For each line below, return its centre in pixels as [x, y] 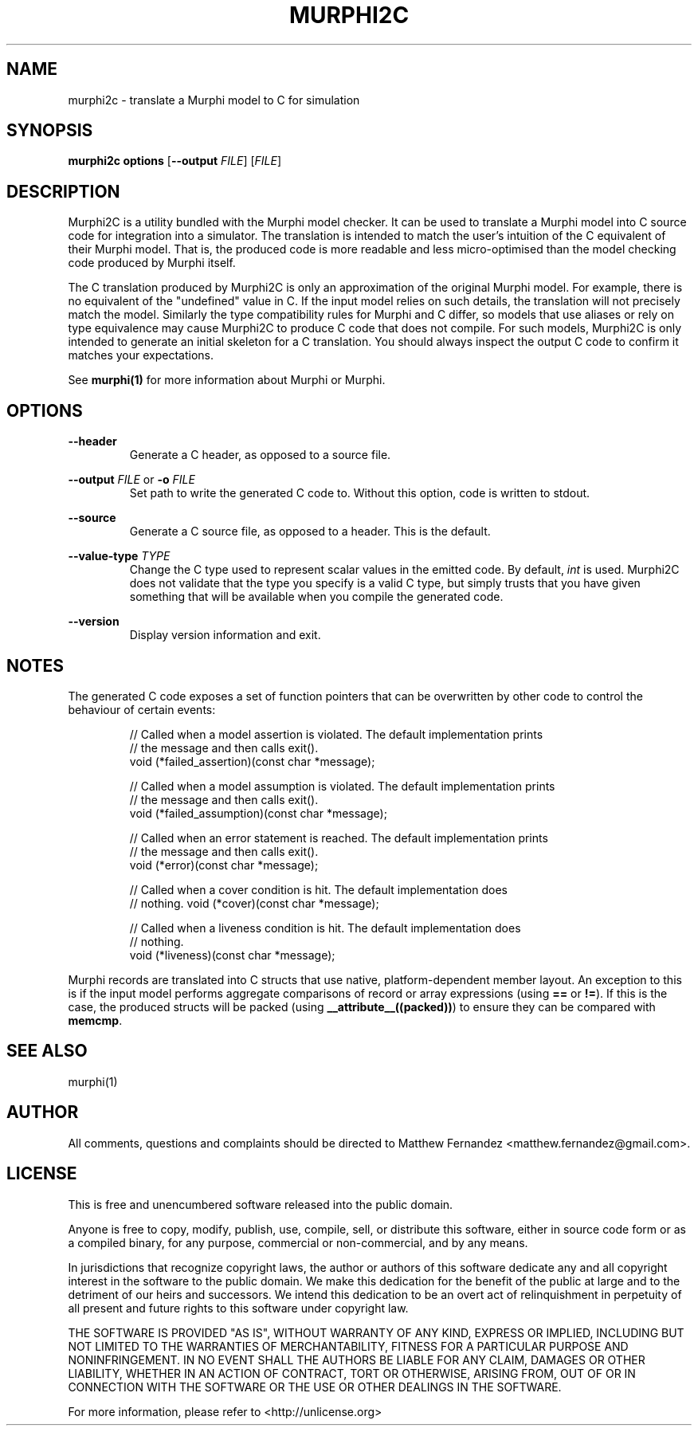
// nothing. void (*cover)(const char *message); [254, 903]
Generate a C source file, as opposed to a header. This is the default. [310, 532]
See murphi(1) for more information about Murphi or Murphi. [227, 380]
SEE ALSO [47, 1051]
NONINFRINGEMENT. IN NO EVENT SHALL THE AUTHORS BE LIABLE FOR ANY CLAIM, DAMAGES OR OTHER [357, 1359]
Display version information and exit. [225, 635]
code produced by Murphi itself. [152, 263]
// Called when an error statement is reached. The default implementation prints [339, 838]
